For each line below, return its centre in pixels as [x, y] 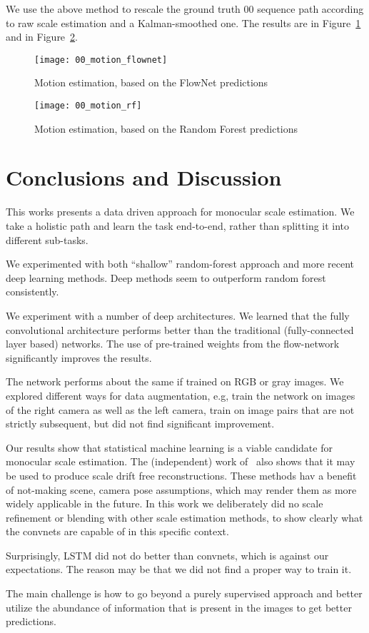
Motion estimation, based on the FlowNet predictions [151, 82]
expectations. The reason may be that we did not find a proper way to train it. [179, 569]
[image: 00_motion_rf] [88, 106]
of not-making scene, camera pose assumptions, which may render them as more [181, 489]
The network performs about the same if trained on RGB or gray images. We [175, 381]
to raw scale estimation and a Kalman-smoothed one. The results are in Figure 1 [183, 22]
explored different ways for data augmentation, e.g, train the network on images [181, 395]
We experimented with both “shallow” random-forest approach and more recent [180, 264]
